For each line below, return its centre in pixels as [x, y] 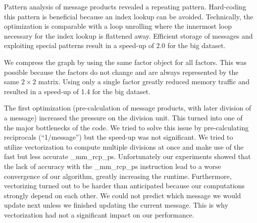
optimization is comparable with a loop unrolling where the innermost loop [118, 26]
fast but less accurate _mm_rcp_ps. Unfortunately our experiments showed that [128, 156]
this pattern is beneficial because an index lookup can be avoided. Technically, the [129, 16]
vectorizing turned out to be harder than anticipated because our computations [125, 186]
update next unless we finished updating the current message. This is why [116, 205]
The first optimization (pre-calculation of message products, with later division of [128, 108]
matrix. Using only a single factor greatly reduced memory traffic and [144, 82]
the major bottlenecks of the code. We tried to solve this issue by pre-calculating [126, 127]
